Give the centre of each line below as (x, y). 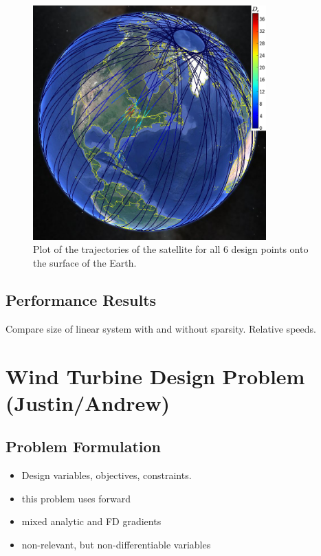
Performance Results (81, 300)
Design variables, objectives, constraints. (107, 475)
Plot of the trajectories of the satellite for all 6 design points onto (171, 249)
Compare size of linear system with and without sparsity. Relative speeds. (161, 328)
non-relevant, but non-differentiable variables (116, 544)
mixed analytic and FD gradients (91, 521)
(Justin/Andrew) (88, 402)
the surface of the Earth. (85, 263)
